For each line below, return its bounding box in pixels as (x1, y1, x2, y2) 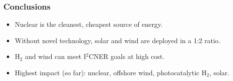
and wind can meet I (25, 51, 87, 61)
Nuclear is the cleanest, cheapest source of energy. (15, 19, 163, 29)
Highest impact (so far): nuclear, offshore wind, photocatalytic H (15, 68, 207, 77)
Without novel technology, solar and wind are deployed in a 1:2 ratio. (15, 35, 220, 45)
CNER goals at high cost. (88, 51, 165, 61)
